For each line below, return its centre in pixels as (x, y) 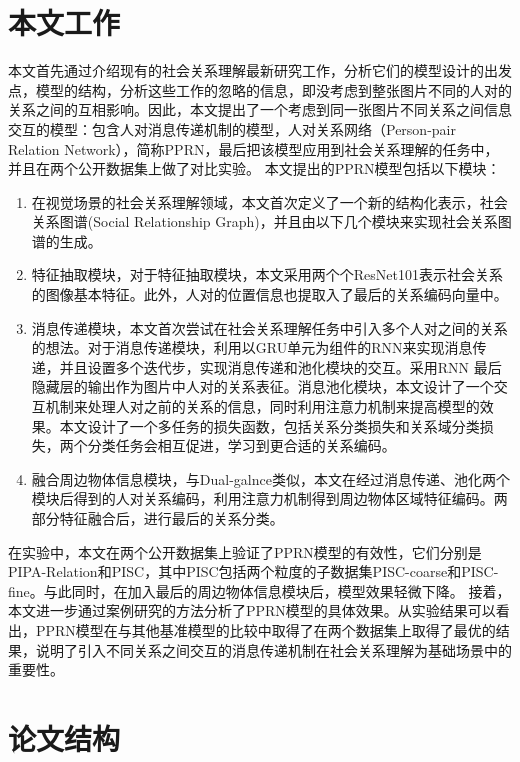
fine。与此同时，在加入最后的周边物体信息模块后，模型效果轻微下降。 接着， (259, 590)
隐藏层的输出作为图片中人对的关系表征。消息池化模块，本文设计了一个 (262, 386)
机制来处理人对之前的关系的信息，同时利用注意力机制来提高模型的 (262, 406)
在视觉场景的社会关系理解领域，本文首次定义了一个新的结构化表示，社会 (269, 201)
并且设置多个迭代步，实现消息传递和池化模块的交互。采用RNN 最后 (280, 366)
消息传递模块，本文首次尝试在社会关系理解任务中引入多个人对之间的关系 (269, 327)
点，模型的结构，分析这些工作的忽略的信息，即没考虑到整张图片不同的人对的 (260, 89)
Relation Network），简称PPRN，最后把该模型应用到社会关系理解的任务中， (253, 148)
